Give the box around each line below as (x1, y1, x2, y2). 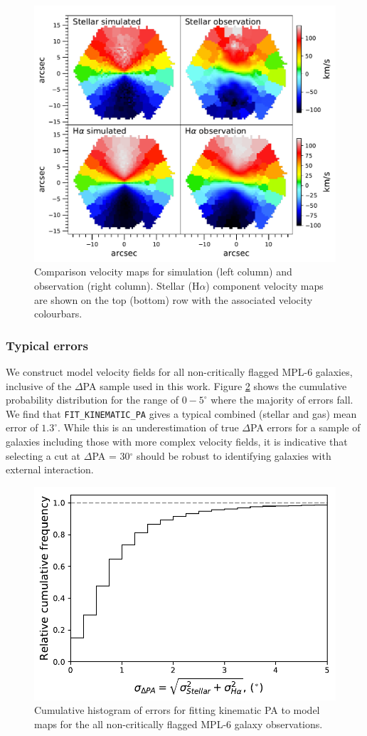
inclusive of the (6, 378, 72, 393)
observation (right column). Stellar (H (34, 278, 200, 293)
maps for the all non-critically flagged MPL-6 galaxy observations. (34, 716, 323, 731)
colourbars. (34, 306, 83, 321)
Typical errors (6, 336, 88, 354)
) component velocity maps (206, 278, 324, 293)
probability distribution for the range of (6, 392, 179, 407)
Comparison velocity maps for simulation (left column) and (34, 264, 292, 279)
